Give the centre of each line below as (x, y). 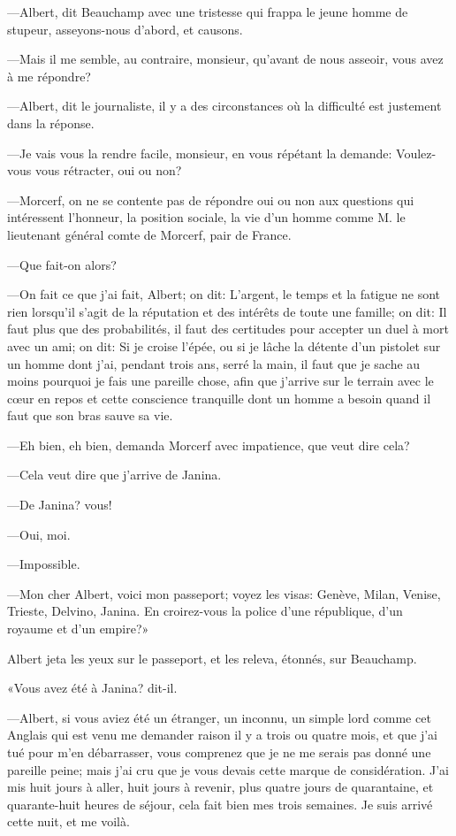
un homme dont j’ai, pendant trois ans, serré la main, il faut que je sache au (214, 363)
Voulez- (416, 153)
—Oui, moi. (39, 534)
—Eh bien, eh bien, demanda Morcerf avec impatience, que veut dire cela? (209, 445)
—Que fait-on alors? (62, 264)
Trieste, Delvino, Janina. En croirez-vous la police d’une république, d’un (205, 611)
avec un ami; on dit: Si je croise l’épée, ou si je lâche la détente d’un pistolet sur (224, 345)
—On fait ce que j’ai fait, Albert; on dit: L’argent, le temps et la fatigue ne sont (224, 294)
